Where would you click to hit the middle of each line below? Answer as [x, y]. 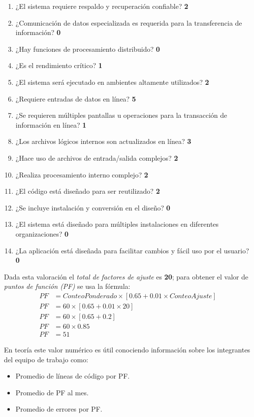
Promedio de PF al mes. [52, 392]
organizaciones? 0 [42, 233]
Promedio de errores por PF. [59, 409]
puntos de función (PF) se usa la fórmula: [67, 286]
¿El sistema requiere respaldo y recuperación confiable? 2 [102, 6]
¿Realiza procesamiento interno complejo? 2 [82, 174]
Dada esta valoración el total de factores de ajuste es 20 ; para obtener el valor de [126, 276]
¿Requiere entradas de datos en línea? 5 [76, 98]
